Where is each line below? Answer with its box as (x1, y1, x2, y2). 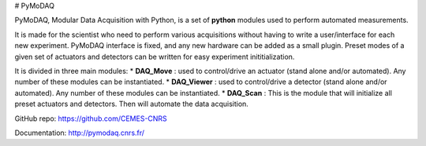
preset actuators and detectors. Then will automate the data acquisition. (14, 99, 248, 109)
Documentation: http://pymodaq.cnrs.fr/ (14, 128, 145, 137)
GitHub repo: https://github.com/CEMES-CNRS (14, 114, 167, 123)
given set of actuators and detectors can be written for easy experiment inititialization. (14, 52, 295, 61)
